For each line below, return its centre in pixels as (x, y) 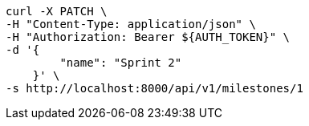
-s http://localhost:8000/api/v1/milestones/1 (154, 88)
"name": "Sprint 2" (121, 63)
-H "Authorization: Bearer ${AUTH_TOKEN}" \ (148, 37)
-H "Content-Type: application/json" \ (131, 24)
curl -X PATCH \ (57, 11)
